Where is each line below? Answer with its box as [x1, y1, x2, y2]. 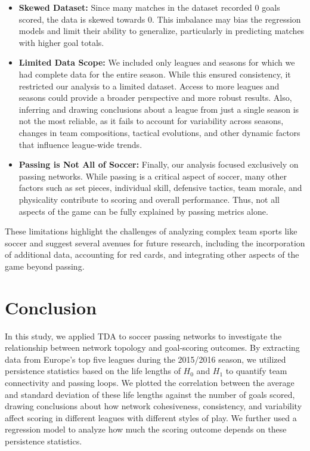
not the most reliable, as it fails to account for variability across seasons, [18, 115, 284, 127]
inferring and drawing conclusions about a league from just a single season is [18, 103, 299, 115]
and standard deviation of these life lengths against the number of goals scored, [5, 388, 295, 400]
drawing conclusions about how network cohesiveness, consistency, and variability [5, 400, 302, 412]
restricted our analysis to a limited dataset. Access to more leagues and [18, 79, 280, 92]
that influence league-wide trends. [18, 138, 142, 150]
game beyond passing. [5, 260, 85, 272]
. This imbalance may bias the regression [151, 13, 301, 25]
